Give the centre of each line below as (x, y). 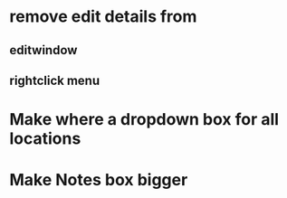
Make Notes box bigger (99, 180)
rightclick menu (55, 80)
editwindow (43, 50)
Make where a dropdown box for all (144, 120)
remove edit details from (103, 17)
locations (45, 139)
